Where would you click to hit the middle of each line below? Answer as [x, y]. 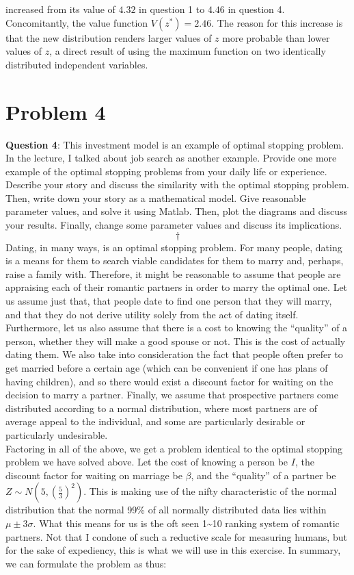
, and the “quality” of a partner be [263, 475]
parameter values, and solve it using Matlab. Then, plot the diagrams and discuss [176, 211]
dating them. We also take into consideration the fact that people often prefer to [174, 354]
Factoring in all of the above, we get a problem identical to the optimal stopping [174, 448]
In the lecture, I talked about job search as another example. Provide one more [171, 158]
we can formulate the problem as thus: [86, 563]
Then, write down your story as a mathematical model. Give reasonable [156, 197]
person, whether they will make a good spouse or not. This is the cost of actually [176, 341]
